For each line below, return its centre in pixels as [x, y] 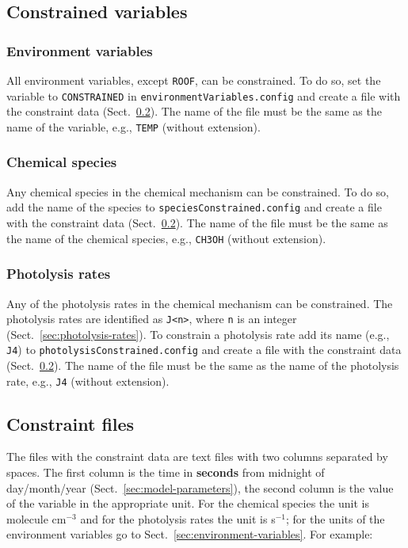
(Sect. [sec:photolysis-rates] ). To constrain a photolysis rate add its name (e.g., [198, 334]
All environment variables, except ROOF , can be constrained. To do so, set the [194, 80]
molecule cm [36, 518]
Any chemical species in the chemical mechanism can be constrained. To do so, [198, 191]
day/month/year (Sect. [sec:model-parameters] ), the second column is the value [200, 487]
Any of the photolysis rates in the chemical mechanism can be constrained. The [200, 303]
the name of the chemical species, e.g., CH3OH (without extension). [166, 238]
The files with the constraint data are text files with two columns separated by [197, 457]
